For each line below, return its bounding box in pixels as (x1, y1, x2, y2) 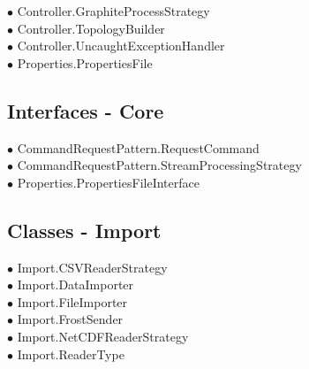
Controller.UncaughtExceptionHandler (17, 36, 225, 55)
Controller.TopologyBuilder (17, 19, 165, 37)
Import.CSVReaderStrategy (17, 258, 168, 276)
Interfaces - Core (7, 96, 164, 124)
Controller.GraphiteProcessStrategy (17, 2, 210, 19)
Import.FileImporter (17, 292, 128, 311)
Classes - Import (7, 216, 162, 243)
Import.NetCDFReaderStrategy (17, 327, 189, 345)
